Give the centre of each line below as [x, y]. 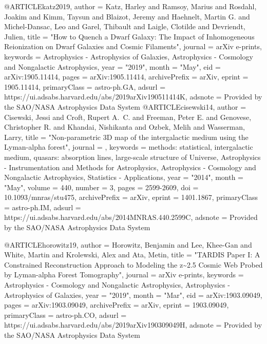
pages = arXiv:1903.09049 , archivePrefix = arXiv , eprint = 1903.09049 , [117, 305]
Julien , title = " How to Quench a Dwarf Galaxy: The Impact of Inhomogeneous [129, 36]
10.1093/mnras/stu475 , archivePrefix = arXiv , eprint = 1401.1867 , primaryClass [131, 197]
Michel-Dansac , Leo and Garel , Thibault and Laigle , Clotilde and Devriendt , [125, 26]
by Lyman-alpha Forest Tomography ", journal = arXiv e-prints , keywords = [124, 275]
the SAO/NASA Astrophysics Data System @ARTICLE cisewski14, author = [125, 106]
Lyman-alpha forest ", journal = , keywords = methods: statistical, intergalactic [129, 147]
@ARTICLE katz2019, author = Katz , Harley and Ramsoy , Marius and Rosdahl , [130, 6]
